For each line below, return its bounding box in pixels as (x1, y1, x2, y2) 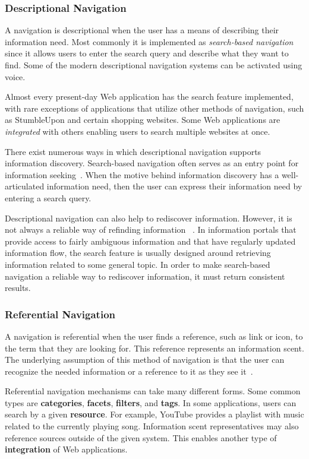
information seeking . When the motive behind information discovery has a (5, 168, 279, 181)
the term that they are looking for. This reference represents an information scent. (5, 341, 304, 354)
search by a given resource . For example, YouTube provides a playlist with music (5, 408, 304, 420)
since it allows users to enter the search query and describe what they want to (5, 47, 289, 59)
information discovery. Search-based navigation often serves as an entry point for (5, 157, 299, 169)
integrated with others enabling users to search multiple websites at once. (5, 125, 270, 137)
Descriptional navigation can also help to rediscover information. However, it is (5, 211, 292, 224)
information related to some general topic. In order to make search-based (5, 258, 270, 270)
